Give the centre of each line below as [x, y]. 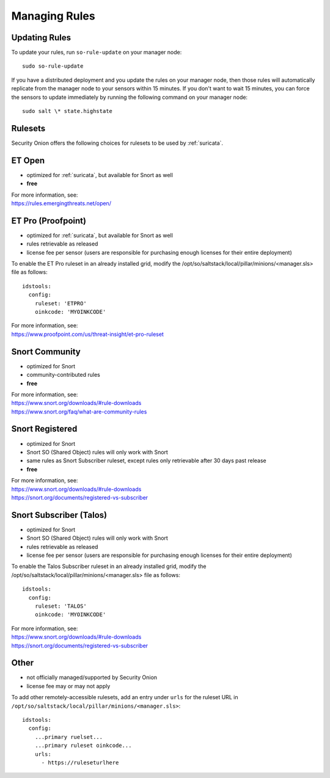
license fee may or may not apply [68, 686]
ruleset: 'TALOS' [61, 606]
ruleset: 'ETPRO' [61, 303]
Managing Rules [53, 16]
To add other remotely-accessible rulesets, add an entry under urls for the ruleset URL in [125, 697]
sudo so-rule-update [53, 66]
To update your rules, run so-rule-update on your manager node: [97, 53]
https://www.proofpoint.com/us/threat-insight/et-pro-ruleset [88, 334]
